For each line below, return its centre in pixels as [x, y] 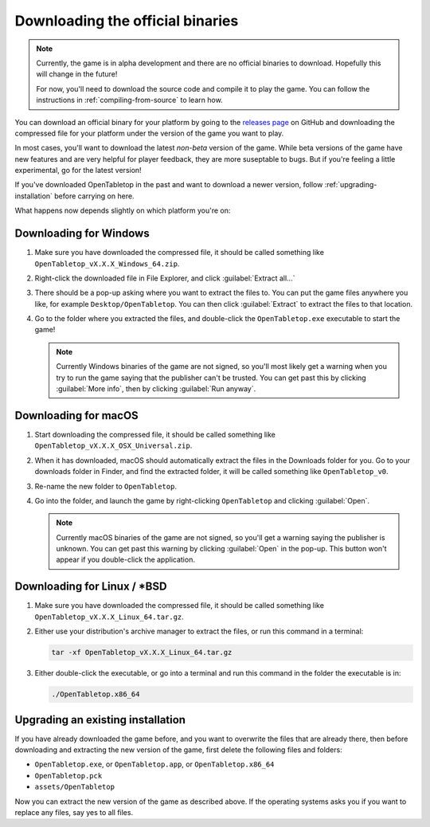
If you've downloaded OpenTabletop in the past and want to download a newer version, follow [169, 185]
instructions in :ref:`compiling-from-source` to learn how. [129, 100]
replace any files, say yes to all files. [74, 812]
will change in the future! [77, 74]
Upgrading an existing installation [100, 720]
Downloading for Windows [82, 234]
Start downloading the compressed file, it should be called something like [155, 434]
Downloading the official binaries [127, 21]
